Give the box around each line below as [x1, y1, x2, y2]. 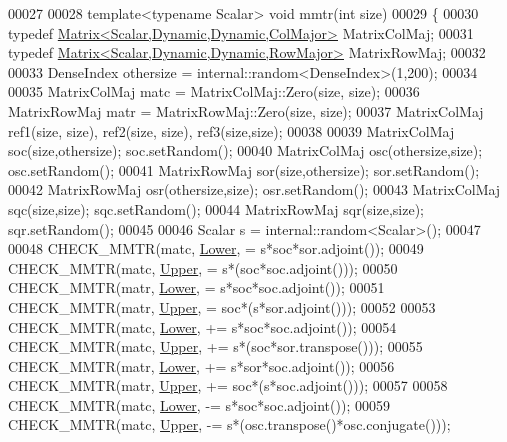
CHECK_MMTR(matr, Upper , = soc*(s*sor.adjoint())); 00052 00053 [8, 296, 436, 317]
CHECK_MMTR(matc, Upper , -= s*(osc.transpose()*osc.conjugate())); [8, 414, 451, 435]
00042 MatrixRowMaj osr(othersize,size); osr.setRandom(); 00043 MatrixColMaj [8, 179, 501, 200]
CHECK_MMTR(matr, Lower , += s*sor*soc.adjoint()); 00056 [8, 355, 395, 376]
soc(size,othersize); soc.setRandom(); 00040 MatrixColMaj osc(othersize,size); [8, 140, 483, 161]
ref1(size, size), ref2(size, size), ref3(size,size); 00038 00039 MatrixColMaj [8, 120, 455, 141]
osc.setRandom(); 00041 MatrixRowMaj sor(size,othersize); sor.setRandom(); [8, 159, 480, 180]
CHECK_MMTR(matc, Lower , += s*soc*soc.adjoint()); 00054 [8, 316, 397, 337]
